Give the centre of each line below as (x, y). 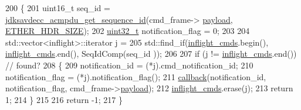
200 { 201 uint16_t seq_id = (58, 8)
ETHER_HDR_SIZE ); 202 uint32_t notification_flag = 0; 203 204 (128, 31)
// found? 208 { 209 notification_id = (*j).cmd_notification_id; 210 (129, 65)
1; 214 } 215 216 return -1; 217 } (64, 99)
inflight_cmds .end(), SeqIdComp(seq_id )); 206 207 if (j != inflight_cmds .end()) (151, 54)
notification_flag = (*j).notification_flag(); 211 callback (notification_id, (136, 76)
